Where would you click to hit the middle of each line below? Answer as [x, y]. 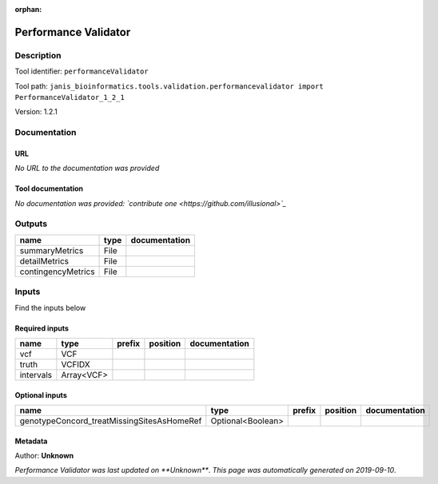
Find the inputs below [50, 307]
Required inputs [42, 328]
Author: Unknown [44, 455]
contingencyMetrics [57, 272]
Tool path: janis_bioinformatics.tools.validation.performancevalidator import [169, 86]
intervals [36, 375]
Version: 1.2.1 [36, 112]
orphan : [28, 9]
